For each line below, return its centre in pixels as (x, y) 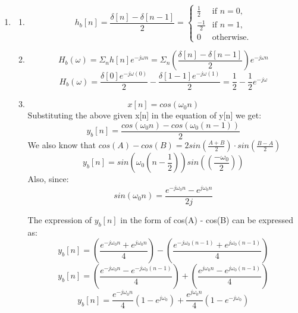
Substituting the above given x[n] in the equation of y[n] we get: (145, 115)
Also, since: (48, 179)
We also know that (62, 145)
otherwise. (230, 38)
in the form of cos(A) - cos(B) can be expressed (207, 219)
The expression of (60, 219)
